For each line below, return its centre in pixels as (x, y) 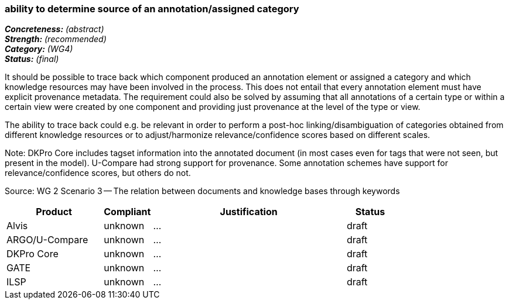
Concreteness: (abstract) (54, 29)
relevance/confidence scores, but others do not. (98, 173)
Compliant (127, 212)
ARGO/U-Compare (47, 240)
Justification (249, 212)
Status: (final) (32, 59)
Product (54, 212)
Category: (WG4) (39, 49)
